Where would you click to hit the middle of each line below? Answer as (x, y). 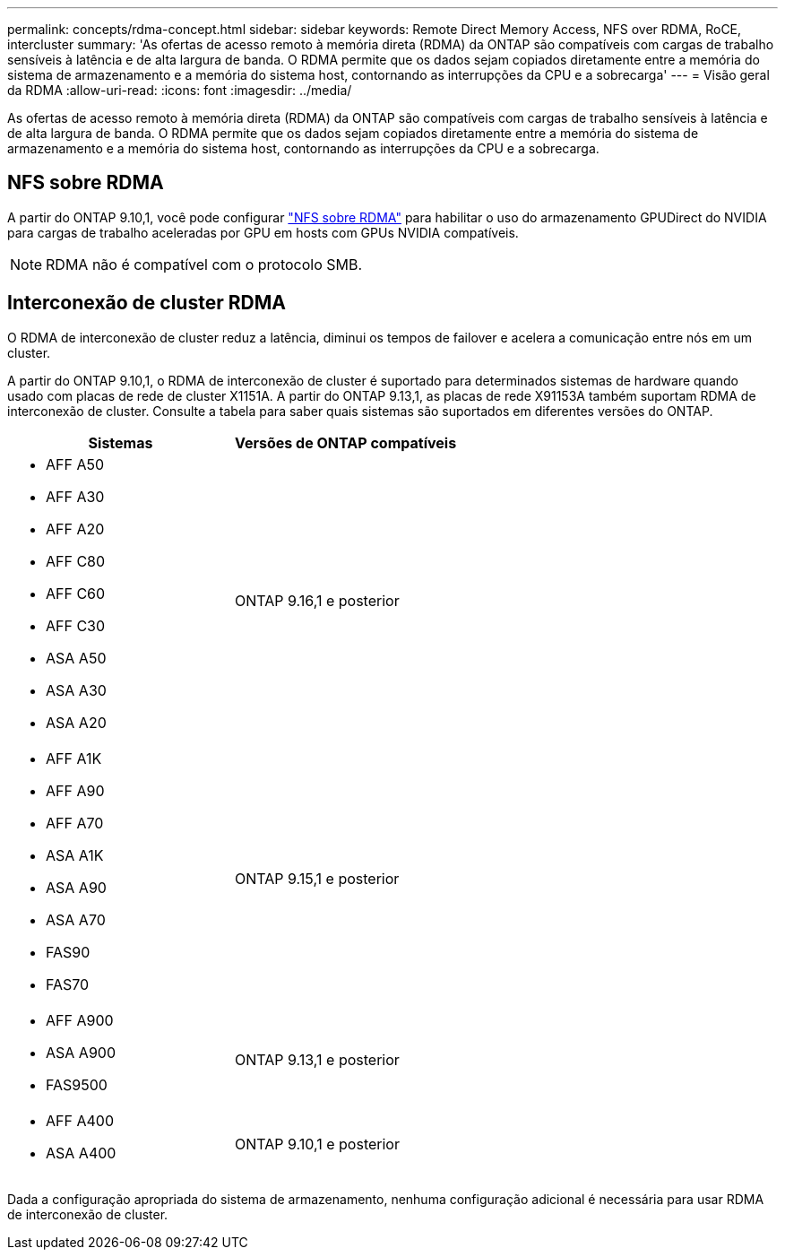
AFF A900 (80, 1020)
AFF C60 (76, 593)
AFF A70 (75, 823)
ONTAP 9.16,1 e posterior (317, 600)
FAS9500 (77, 1084)
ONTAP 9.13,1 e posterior (317, 1059)
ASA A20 (76, 722)
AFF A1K (74, 758)
